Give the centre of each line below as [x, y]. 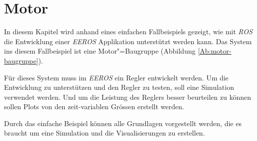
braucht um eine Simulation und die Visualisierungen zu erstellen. [105, 133]
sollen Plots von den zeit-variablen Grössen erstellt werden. [94, 106]
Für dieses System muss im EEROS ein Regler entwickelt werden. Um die [116, 77]
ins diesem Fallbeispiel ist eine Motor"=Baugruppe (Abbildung [100, 51]
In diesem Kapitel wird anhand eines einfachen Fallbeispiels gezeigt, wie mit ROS [128, 32]
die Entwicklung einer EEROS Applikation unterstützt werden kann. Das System [128, 41]
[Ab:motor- [215, 51]
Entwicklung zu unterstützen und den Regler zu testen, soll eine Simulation [119, 87]
